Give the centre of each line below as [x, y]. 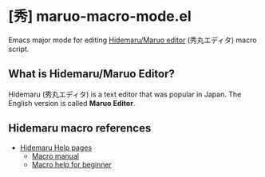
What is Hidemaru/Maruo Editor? [92, 74]
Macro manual [55, 155]
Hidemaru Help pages [56, 147]
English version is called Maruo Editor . [72, 103]
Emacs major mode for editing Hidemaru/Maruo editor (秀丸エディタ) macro [132, 40]
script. [19, 49]
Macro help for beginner [71, 164]
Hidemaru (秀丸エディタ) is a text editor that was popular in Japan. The [125, 94]
